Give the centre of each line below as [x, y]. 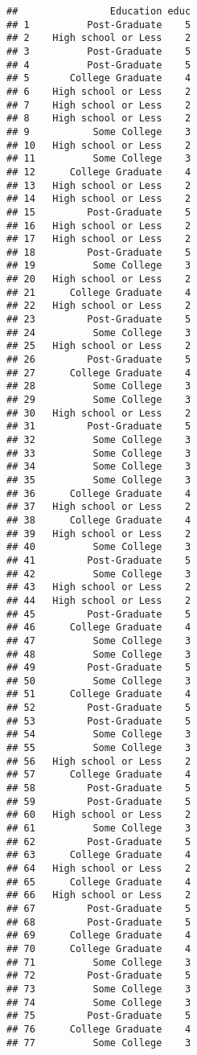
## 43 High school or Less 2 [99, 587]
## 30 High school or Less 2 [99, 413]
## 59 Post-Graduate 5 [99, 801]
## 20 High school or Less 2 [99, 279]
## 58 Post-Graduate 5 [99, 788]
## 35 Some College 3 [99, 480]
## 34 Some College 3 [99, 467]
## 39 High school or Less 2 [99, 534]
